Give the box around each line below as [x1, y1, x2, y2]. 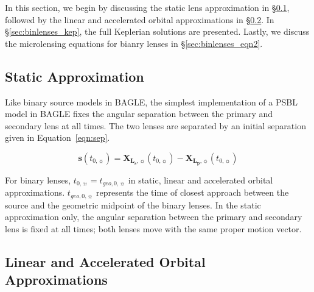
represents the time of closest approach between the [96, 186, 289, 199]
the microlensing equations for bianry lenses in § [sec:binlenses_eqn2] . [5, 37, 263, 49]
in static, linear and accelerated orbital [128, 173, 273, 186]
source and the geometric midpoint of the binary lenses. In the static [5, 198, 261, 211]
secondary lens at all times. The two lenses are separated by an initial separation [5, 119, 306, 132]
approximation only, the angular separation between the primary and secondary [5, 210, 302, 223]
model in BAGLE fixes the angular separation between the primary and [5, 107, 273, 120]
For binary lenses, [5, 173, 71, 186]
